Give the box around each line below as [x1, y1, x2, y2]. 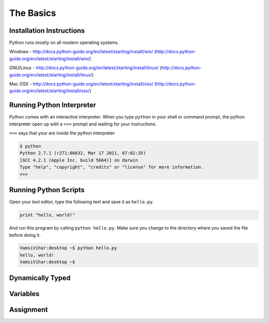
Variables [9, 289, 40, 298]
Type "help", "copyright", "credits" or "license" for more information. [19, 164, 204, 170]
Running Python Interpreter [9, 101, 97, 109]
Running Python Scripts [9, 186, 85, 194]
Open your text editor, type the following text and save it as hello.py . [9, 199, 154, 205]
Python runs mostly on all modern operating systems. [9, 40, 119, 46]
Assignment [9, 305, 48, 314]
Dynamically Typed [9, 274, 71, 282]
